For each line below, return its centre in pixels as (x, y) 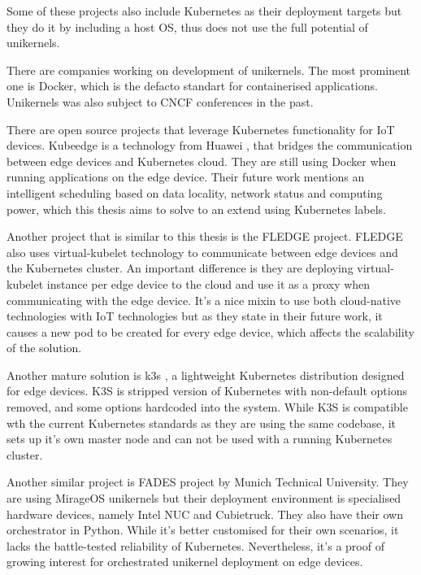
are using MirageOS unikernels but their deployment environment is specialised (204, 498)
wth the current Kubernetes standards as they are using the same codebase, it (202, 423)
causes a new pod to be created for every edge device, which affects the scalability (211, 331)
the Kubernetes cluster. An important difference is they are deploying (180, 268)
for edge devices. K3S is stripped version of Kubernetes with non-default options (207, 391)
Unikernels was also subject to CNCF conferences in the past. (160, 101)
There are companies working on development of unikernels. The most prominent (209, 70)
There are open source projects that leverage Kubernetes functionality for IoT (201, 129)
